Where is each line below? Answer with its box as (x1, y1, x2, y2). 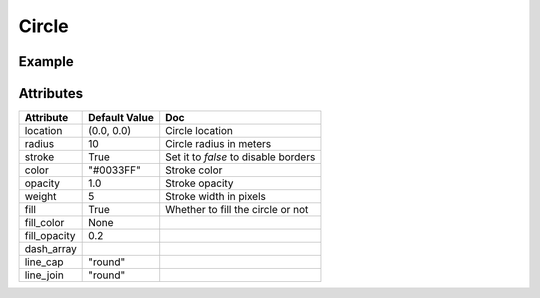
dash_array (24, 242, 77, 256)
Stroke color (165, 163, 223, 177)
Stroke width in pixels (165, 190, 267, 204)
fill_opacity (24, 229, 76, 243)
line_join (24, 268, 64, 282)
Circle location (165, 124, 234, 138)
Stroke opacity (165, 176, 234, 190)
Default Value (88, 111, 154, 125)
